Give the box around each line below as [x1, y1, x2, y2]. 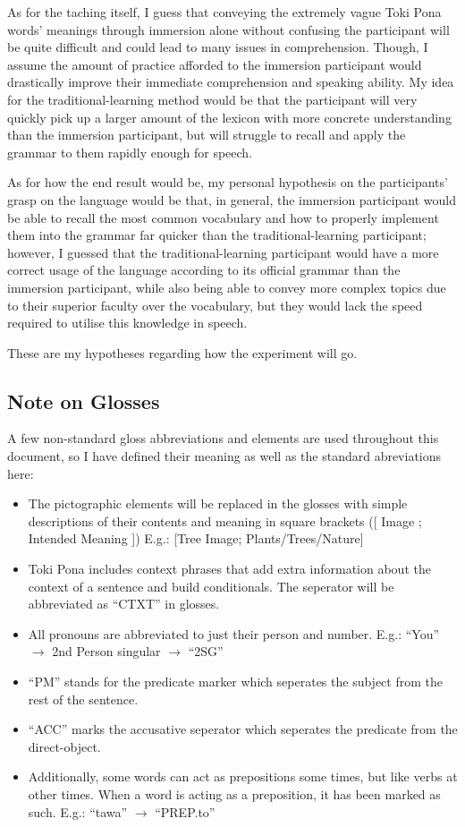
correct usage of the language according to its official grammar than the [7, 260, 401, 279]
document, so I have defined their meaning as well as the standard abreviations [7, 447, 442, 465]
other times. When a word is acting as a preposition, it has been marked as [28, 784, 441, 803]
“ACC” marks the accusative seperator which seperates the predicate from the [28, 720, 458, 738]
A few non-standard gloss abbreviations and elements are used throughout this [7, 429, 439, 448]
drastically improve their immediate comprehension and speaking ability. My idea [7, 72, 454, 91]
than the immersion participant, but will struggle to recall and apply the [7, 125, 406, 144]
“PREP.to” [155, 802, 216, 821]
